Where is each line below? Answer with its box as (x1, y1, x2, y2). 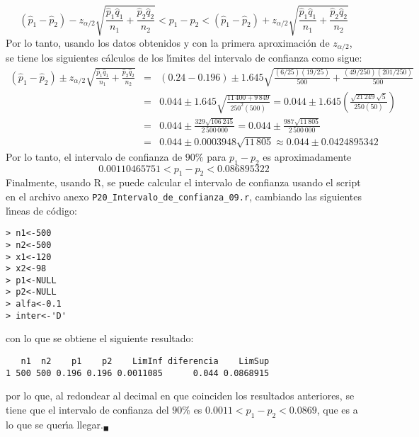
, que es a (316, 402, 358, 416)
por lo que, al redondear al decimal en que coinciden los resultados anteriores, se (6, 388, 355, 403)
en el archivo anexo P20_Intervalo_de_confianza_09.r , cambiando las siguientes (6, 188, 362, 203)
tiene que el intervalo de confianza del (6, 402, 169, 416)
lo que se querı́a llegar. (6, 416, 103, 431)
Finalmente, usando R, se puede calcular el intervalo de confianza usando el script (6, 175, 361, 190)
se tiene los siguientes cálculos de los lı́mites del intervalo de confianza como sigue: (6, 50, 362, 64)
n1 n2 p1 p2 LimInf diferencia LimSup (21, 356, 270, 367)
